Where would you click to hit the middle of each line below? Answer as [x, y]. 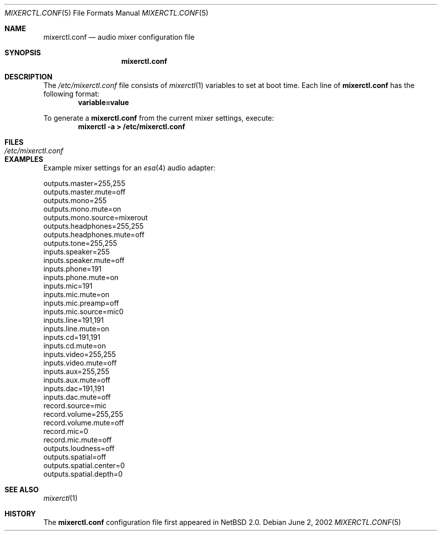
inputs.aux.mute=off [77, 380]
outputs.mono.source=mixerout [96, 217]
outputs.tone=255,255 [80, 243]
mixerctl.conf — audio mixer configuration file [119, 37]
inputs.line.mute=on [76, 329]
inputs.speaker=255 [77, 252]
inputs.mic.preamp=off [81, 303]
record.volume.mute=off [84, 423]
